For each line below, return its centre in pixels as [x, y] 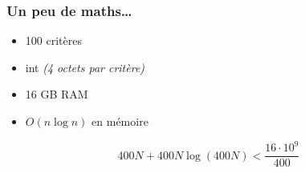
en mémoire [120, 121]
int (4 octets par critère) [85, 67]
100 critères [53, 40]
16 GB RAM [57, 94]
